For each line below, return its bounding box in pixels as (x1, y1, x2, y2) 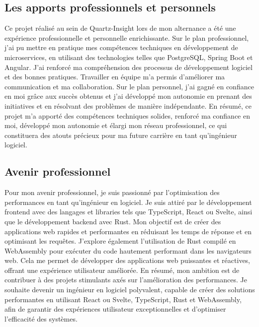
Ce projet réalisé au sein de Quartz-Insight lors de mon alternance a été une (4, 23, 236, 33)
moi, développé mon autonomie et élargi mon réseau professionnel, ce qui (4, 120, 227, 131)
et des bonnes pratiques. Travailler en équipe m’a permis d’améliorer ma (4, 71, 225, 82)
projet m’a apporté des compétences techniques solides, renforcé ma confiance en (4, 110, 250, 121)
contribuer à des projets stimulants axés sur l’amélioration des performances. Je (4, 274, 247, 285)
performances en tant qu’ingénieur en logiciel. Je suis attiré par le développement (4, 196, 252, 207)
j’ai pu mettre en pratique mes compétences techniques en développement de (4, 42, 238, 53)
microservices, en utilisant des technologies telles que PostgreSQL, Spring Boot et (4, 52, 253, 62)
